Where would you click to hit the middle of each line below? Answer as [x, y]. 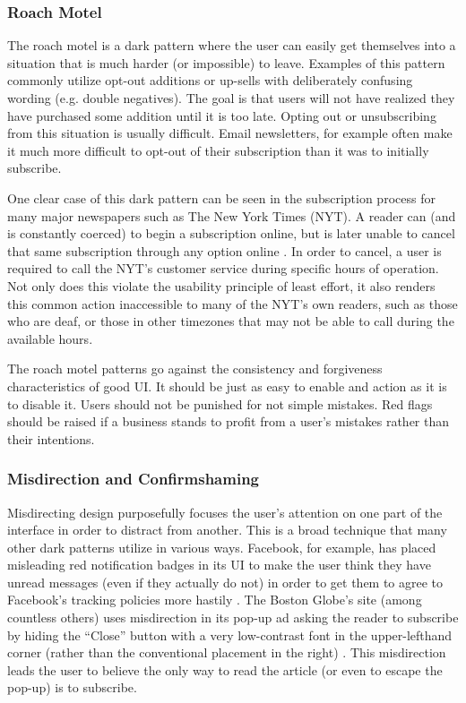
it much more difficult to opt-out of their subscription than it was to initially [218, 150]
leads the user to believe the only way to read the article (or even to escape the [225, 669]
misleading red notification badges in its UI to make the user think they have [219, 565]
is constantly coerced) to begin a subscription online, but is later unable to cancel [231, 233]
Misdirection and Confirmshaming [134, 479]
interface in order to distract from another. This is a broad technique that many [227, 530]
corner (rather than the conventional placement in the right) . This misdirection [227, 652]
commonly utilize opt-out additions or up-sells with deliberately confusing [210, 80]
